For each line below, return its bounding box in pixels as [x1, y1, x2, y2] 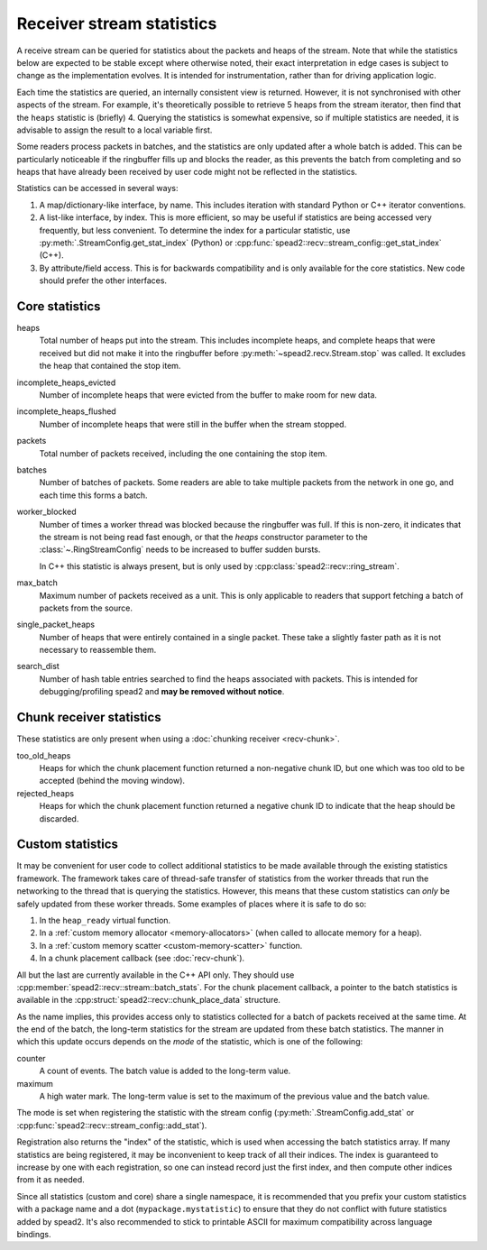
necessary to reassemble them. [39, 645, 157, 656]
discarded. [39, 813, 79, 824]
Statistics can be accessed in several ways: [16, 183, 179, 194]
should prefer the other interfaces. [39, 275, 167, 286]
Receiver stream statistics [16, 14, 217, 33]
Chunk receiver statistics [16, 710, 161, 725]
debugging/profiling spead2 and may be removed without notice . [39, 686, 285, 697]
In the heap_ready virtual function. [39, 915, 171, 925]
